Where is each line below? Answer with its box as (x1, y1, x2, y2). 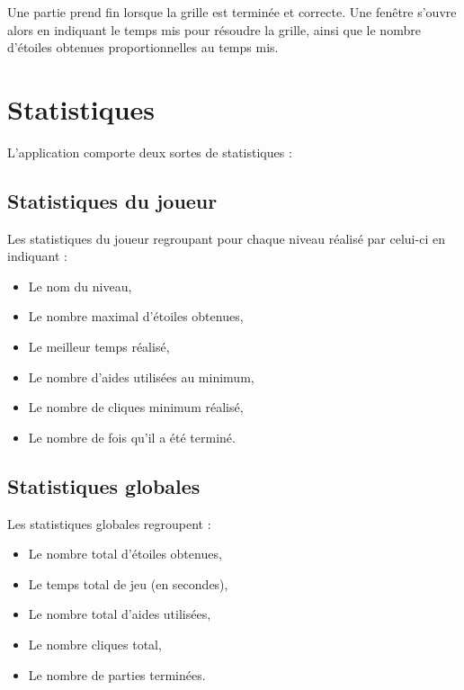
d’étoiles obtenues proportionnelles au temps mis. (7, 38, 279, 57)
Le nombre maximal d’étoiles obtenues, (28, 307, 244, 326)
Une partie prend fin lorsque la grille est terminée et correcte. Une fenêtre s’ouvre (7, 3, 457, 21)
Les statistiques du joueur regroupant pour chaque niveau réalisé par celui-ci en (7, 229, 445, 247)
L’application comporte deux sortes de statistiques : (7, 142, 292, 161)
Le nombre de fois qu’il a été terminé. (28, 427, 236, 446)
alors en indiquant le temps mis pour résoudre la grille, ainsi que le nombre (7, 20, 421, 39)
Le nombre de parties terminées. (28, 665, 206, 684)
